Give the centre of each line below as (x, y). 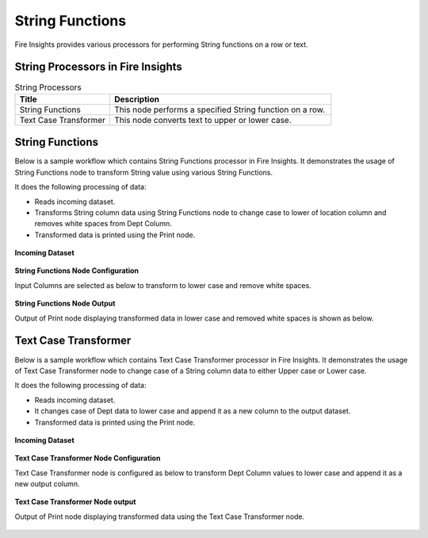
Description (137, 99)
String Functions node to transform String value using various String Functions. (144, 172)
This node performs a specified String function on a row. (220, 110)
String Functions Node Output (65, 304)
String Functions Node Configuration (76, 271)
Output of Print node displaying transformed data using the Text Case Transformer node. (160, 517)
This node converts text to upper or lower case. (203, 120)
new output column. (47, 484)
